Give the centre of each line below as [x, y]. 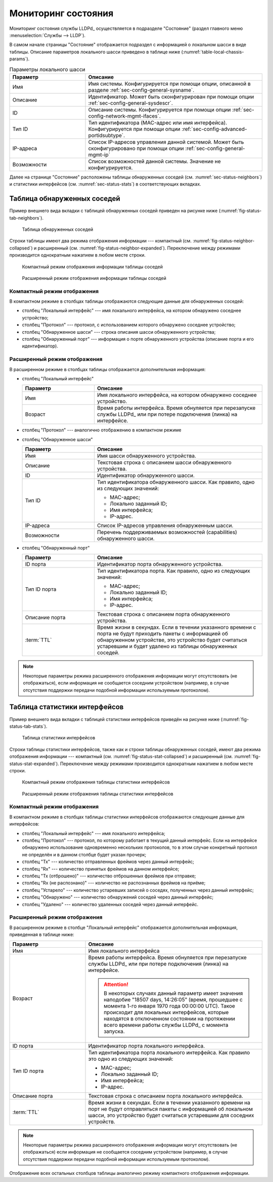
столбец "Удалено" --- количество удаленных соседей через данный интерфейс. [110, 904]
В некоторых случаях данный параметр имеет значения [173, 993]
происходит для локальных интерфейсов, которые [166, 1013]
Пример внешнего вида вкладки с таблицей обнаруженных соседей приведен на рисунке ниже [113, 211]
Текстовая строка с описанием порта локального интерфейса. [166, 1096]
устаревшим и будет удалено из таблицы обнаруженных [167, 647]
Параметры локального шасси [47, 69]
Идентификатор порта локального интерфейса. [147, 1046]
